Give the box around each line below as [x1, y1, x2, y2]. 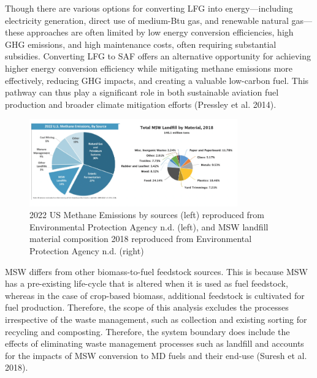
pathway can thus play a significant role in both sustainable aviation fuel [5, 86, 279, 99]
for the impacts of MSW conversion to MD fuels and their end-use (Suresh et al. [5, 349, 307, 361]
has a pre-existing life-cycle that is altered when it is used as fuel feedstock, [5, 277, 288, 290]
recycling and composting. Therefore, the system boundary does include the [5, 325, 290, 338]
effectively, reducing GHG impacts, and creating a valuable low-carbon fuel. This [5, 74, 309, 86]
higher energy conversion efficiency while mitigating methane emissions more [5, 61, 293, 74]
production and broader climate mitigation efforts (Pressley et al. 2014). [5, 97, 277, 110]
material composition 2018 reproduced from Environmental [29, 232, 252, 245]
